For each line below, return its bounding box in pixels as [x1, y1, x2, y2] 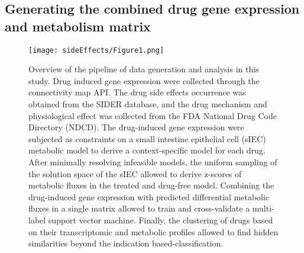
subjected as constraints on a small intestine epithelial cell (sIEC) [28, 132, 266, 145]
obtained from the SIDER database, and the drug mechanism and [28, 98, 267, 110]
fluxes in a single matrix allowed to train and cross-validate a [28, 202, 250, 214]
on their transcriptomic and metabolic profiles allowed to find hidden [28, 225, 279, 238]
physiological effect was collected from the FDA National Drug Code [28, 109, 277, 121]
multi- [252, 202, 274, 214]
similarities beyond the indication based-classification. [28, 237, 224, 249]
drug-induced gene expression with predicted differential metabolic [28, 190, 270, 203]
